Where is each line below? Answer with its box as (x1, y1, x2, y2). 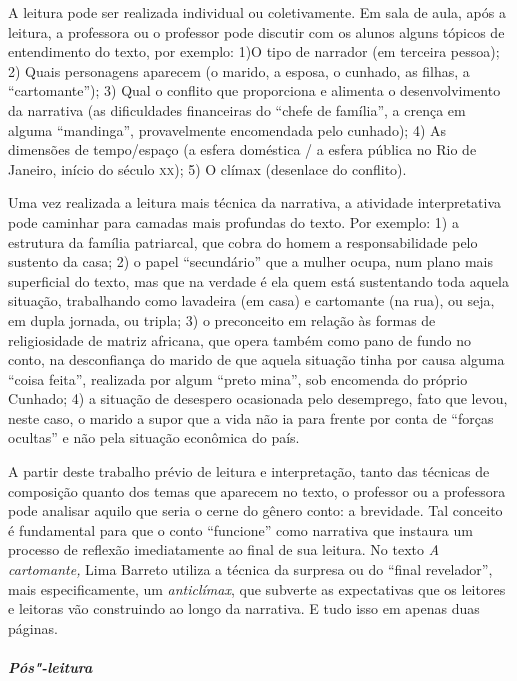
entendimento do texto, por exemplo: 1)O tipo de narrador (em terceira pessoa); (8, 41, 500, 62)
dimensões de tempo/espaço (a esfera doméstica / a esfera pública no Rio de (8, 139, 477, 160)
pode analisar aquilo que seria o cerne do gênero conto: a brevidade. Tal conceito (8, 500, 503, 521)
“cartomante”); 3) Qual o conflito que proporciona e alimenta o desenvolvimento (8, 80, 501, 101)
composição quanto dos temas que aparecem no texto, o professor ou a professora (8, 480, 506, 501)
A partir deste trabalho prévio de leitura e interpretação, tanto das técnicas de (8, 461, 490, 482)
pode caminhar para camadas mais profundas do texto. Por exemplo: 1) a (8, 211, 459, 232)
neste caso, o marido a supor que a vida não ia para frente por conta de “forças (8, 407, 494, 428)
